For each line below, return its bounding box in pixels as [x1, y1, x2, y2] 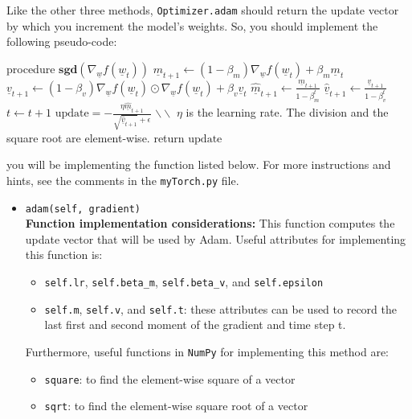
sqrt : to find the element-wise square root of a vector [44, 397, 308, 414]
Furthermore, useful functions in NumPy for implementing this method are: [25, 343, 389, 359]
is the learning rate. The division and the [186, 104, 389, 121]
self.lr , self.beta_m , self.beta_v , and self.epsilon [44, 273, 324, 290]
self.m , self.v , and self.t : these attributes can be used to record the [44, 300, 397, 317]
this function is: [25, 246, 103, 263]
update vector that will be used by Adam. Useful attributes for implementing [25, 230, 406, 247]
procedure [6, 60, 55, 76]
